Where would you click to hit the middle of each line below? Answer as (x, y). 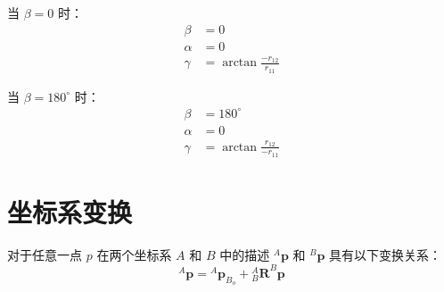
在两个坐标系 (134, 254)
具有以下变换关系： (386, 254)
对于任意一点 (45, 254)
